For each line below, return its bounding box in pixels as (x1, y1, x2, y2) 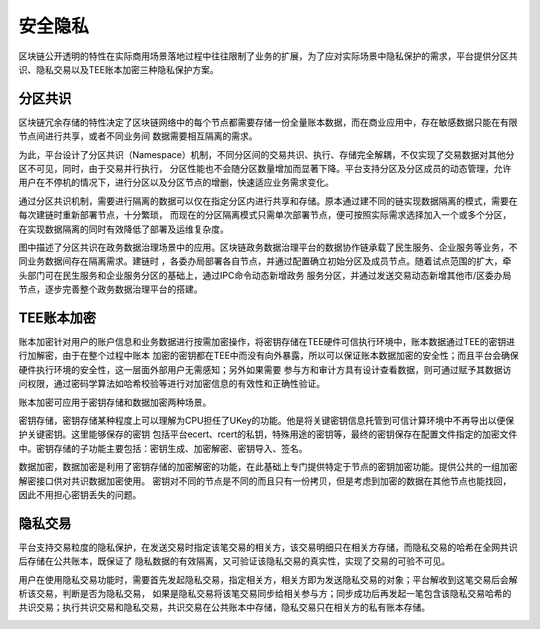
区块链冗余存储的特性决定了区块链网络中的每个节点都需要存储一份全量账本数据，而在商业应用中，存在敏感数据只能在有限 (18, 116, 518, 128)
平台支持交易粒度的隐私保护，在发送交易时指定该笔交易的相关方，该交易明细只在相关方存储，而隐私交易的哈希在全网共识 (18, 541, 518, 553)
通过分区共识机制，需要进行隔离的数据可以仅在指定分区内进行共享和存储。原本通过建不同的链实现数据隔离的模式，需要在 (18, 195, 518, 207)
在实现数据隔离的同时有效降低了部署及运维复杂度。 (18, 223, 229, 235)
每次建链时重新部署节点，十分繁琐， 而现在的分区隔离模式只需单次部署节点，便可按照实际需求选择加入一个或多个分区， (18, 209, 512, 221)
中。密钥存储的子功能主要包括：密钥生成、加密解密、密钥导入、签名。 (18, 442, 308, 454)
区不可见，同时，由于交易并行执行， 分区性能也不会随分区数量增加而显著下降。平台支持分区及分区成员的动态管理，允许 (18, 163, 512, 175)
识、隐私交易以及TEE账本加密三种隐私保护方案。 (18, 63, 219, 75)
